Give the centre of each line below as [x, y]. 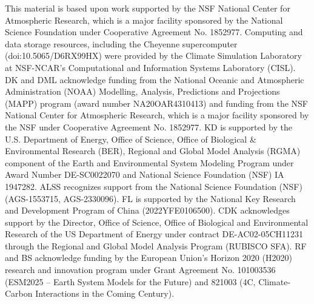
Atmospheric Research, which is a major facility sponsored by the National [144, 20]
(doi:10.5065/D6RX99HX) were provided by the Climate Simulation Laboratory [153, 56]
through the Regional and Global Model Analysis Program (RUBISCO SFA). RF [156, 245]
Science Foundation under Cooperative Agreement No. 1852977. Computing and [154, 32]
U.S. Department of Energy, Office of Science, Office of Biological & [131, 139]
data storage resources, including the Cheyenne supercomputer [121, 43]
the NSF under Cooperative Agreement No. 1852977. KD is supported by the [149, 127]
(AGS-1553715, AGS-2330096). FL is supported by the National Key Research [150, 198]
